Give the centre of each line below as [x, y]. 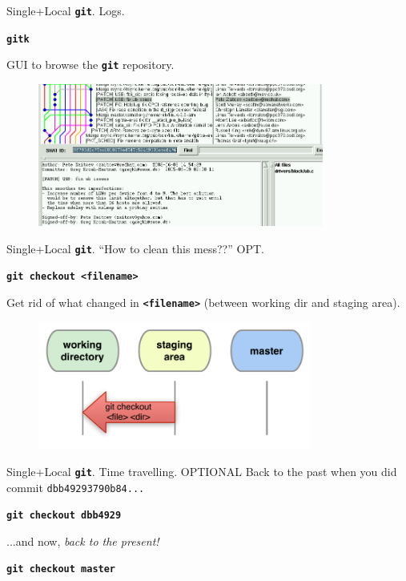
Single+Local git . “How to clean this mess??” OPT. [135, 248]
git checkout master [61, 569]
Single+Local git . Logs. [66, 10]
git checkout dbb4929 [64, 516]
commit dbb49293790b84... [76, 487]
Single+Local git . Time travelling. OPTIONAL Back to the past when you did [202, 471]
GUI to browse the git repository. [90, 65]
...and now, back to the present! [83, 541]
